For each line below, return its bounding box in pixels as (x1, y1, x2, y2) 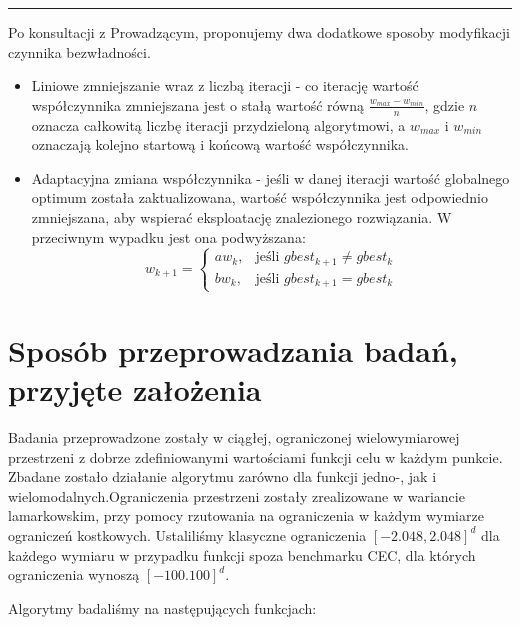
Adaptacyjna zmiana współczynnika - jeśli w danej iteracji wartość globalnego (31, 167, 510, 188)
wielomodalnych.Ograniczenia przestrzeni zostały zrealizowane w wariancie (8, 485, 465, 506)
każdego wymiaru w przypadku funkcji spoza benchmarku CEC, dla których (8, 544, 476, 565)
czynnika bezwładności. (8, 41, 151, 62)
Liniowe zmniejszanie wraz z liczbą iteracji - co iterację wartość (31, 75, 419, 96)
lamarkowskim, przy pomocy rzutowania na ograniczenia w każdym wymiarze (8, 505, 484, 526)
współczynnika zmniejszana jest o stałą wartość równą (31, 94, 365, 115)
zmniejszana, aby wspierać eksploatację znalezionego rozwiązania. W (31, 206, 452, 227)
